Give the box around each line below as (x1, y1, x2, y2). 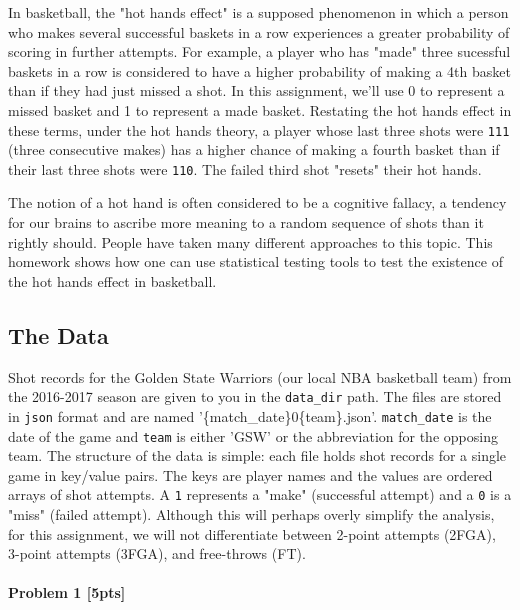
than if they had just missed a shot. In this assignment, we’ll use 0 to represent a (8, 80, 505, 101)
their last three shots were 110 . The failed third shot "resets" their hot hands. (8, 158, 482, 179)
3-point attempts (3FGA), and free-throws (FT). (8, 543, 306, 564)
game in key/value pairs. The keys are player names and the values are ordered (8, 464, 493, 485)
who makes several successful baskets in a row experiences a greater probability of (8, 21, 510, 42)
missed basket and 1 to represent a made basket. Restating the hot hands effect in (8, 99, 512, 120)
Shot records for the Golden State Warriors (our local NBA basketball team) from (8, 366, 512, 387)
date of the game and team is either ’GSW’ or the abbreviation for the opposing (8, 425, 498, 446)
